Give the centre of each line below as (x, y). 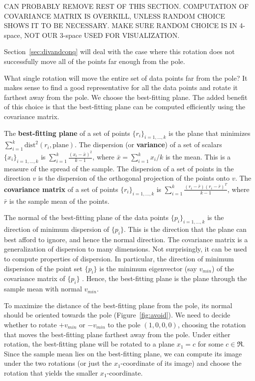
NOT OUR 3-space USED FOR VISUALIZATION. (102, 35)
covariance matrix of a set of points (61, 189)
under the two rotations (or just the (58, 363)
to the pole (124, 324)
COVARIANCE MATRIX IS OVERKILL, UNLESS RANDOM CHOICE (114, 16)
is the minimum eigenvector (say (148, 268)
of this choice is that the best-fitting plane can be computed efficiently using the (125, 107)
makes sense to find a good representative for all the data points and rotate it (121, 87)
